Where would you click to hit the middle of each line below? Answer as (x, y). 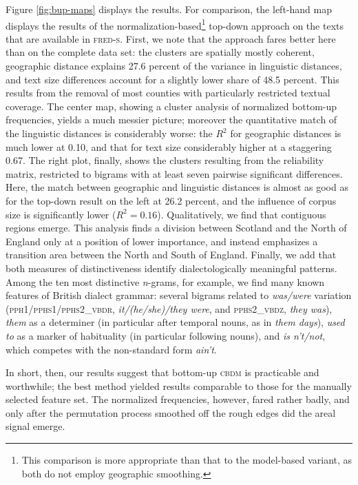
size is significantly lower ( (61, 214)
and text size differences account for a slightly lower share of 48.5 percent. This (172, 79)
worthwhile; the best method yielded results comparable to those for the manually (179, 385)
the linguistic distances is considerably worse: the (109, 133)
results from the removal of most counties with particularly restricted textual (168, 93)
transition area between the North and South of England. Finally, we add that (171, 255)
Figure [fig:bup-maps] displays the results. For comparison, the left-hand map (169, 9)
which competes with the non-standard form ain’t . (111, 349)
